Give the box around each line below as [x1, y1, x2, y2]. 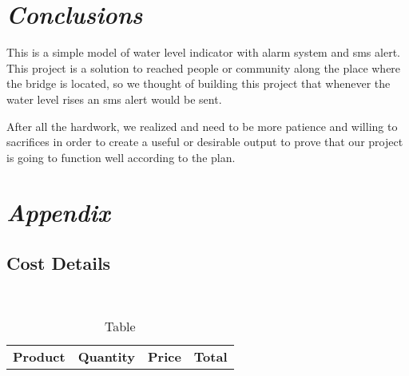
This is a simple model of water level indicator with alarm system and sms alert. [6, 44, 400, 61]
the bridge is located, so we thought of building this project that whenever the [6, 75, 391, 92]
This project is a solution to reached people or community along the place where [6, 59, 401, 76]
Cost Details [6, 251, 111, 275]
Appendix [6, 196, 110, 229]
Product [13, 347, 66, 366]
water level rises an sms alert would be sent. [6, 90, 222, 107]
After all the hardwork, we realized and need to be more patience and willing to [6, 117, 398, 134]
